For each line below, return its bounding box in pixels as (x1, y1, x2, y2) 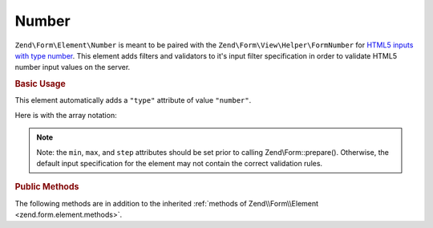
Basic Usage (14, 79, 66, 90)
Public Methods (14, 181, 79, 193)
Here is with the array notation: (14, 110, 117, 120)
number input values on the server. (14, 63, 131, 72)
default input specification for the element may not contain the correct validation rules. (36, 158, 323, 168)
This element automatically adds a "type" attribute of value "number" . (14, 96, 252, 105)
